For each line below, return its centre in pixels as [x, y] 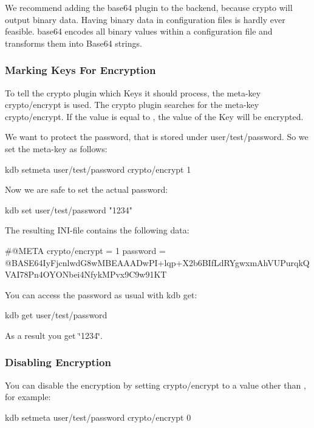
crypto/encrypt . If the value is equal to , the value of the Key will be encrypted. [154, 116]
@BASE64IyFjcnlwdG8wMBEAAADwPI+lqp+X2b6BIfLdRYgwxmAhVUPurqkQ [157, 262]
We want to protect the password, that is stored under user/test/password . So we [157, 137]
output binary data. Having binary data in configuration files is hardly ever [145, 19]
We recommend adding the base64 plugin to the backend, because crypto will [149, 7]
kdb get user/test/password [56, 315]
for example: [28, 397]
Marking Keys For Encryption [80, 70]
